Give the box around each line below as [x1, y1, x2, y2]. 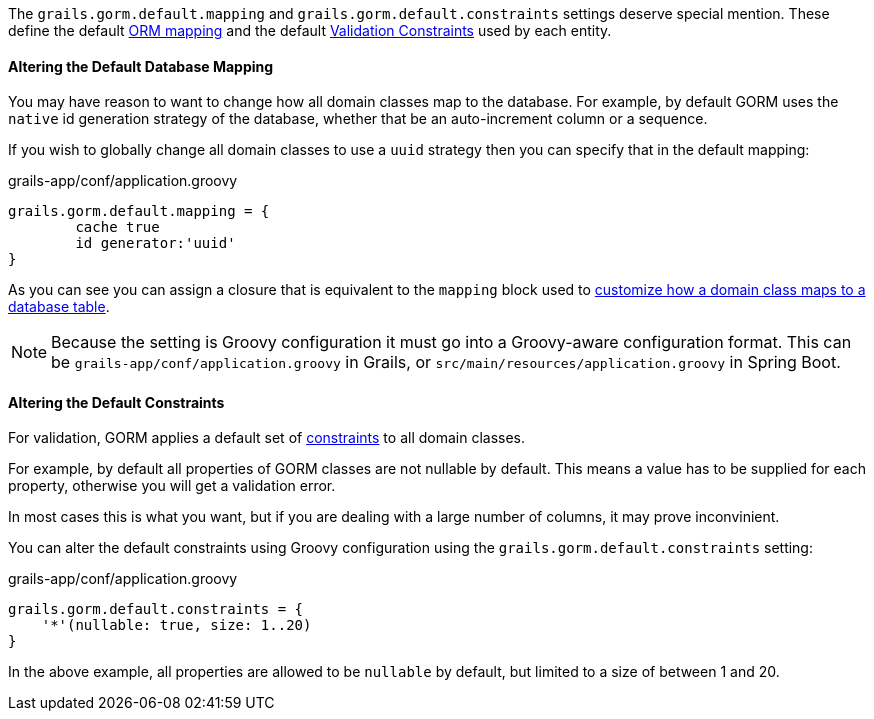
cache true [75, 219, 160, 236]
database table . [8, 298, 110, 316]
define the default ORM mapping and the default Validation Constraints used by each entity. [8, 22, 612, 39]
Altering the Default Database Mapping [8, 57, 274, 75]
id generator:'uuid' [75, 235, 236, 252]
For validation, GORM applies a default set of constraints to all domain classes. [8, 429, 526, 447]
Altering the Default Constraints [8, 393, 225, 411]
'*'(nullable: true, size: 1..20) [41, 617, 312, 634]
